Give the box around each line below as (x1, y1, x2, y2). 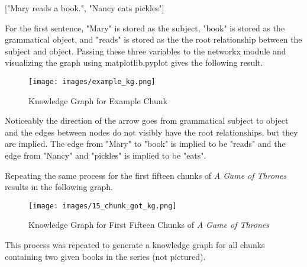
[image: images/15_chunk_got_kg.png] (28, 201, 177, 210)
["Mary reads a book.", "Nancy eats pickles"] (5, 2, 164, 14)
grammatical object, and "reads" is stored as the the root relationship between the (5, 33, 302, 46)
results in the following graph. (5, 181, 114, 193)
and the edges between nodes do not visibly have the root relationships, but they (5, 126, 298, 138)
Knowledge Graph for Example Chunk (28, 94, 167, 107)
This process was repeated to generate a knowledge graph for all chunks (5, 239, 265, 251)
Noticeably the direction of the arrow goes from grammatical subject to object (5, 114, 289, 127)
